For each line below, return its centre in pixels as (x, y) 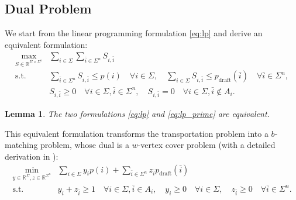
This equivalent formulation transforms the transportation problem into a (137, 133)
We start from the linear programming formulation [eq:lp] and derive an (134, 33)
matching (21, 145)
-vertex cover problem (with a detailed (206, 145)
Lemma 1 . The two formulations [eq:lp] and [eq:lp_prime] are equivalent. (137, 114)
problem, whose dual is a (85, 145)
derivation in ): (32, 156)
